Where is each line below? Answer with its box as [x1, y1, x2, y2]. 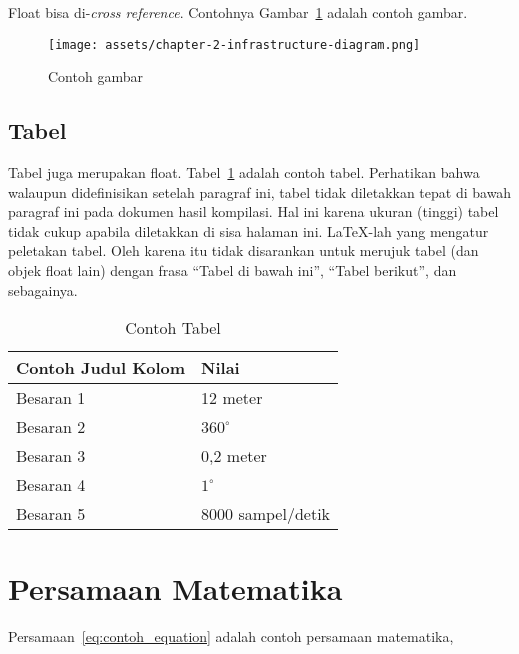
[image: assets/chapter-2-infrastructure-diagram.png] [48, 37, 421, 52]
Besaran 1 [16, 386, 86, 410]
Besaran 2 [16, 415, 86, 439]
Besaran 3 [16, 444, 86, 468]
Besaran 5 [16, 502, 86, 526]
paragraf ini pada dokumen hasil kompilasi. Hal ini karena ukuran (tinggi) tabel [8, 201, 499, 222]
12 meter [201, 386, 263, 410]
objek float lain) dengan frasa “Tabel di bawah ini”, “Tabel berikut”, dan [8, 260, 457, 281]
